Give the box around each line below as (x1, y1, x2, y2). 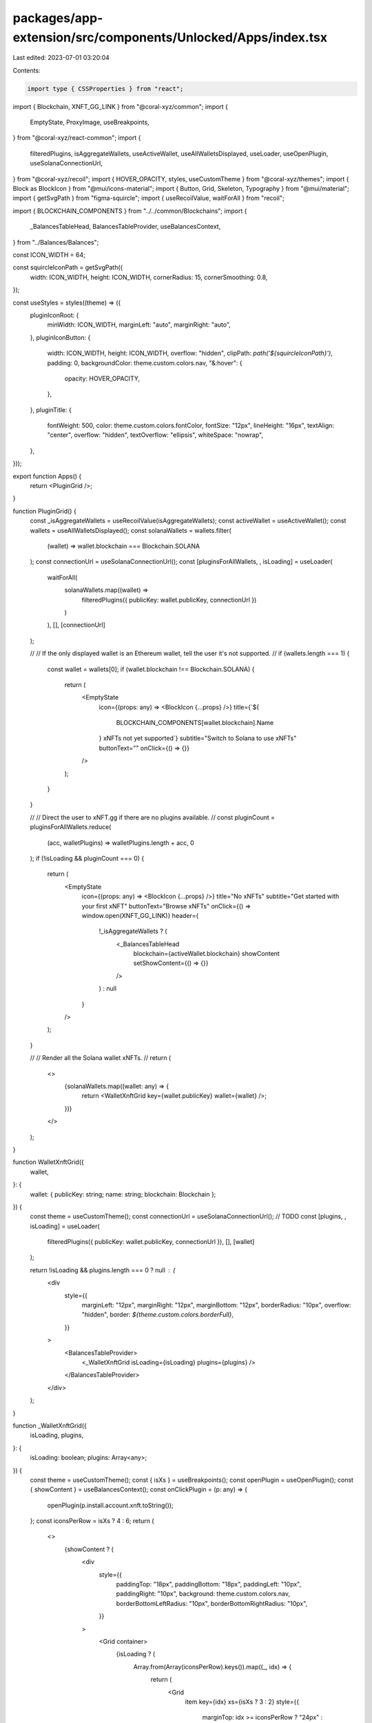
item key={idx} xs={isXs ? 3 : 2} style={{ (185, 1697, 300, 1706)
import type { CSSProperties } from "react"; (27, 85, 184, 92)
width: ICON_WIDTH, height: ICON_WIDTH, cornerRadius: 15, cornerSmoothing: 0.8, (30, 273, 268, 281)
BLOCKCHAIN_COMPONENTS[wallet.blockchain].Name (116, 719, 274, 727)
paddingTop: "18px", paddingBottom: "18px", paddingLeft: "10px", (116, 1580, 302, 1589)
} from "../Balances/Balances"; (12, 238, 99, 246)
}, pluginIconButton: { (30, 333, 91, 341)
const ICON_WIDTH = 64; (12, 251, 85, 258)
